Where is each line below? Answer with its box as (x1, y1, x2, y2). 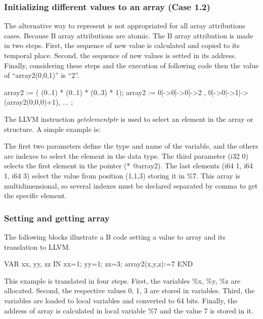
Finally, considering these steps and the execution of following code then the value (4, 60, 259, 70)
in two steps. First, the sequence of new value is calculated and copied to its (4, 40, 240, 51)
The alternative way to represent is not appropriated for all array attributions (4, 20, 246, 31)
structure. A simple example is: (4, 123, 101, 134)
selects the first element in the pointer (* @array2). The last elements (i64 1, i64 (4, 160, 253, 171)
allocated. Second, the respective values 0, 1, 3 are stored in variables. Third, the (4, 285, 255, 296)
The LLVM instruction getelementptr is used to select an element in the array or (4, 113, 253, 124)
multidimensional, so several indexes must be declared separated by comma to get (4, 180, 258, 191)
